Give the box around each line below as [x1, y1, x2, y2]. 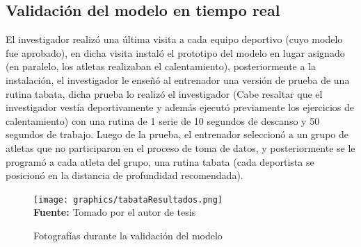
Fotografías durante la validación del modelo [33, 228, 223, 242]
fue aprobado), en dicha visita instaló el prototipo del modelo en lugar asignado [6, 45, 345, 60]
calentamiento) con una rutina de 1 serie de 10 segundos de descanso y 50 [6, 113, 320, 128]
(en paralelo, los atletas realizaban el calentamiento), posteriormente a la [6, 59, 316, 74]
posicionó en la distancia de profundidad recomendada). [6, 168, 243, 182]
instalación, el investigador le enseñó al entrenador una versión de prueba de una [6, 72, 350, 87]
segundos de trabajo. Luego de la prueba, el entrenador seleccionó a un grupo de [6, 127, 348, 142]
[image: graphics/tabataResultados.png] [33, 194, 223, 205]
